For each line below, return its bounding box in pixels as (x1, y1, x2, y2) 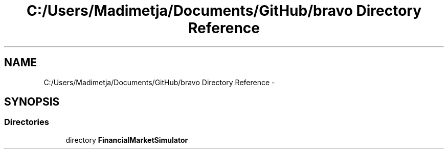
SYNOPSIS (4, 95, 60, 109)
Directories (4, 117, 49, 127)
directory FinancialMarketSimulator (65, 135, 188, 144)
